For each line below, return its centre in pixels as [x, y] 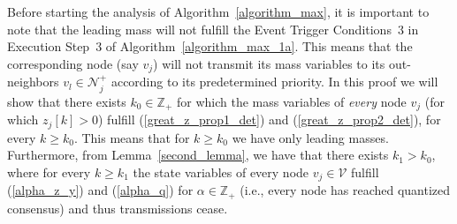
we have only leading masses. [310, 137]
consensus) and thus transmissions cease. [118, 208]
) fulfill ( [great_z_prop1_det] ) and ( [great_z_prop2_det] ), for [270, 119]
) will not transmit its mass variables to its [269, 63]
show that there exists [67, 101]
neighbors [33, 82]
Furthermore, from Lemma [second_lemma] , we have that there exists [198, 155]
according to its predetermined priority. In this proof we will [274, 82]
